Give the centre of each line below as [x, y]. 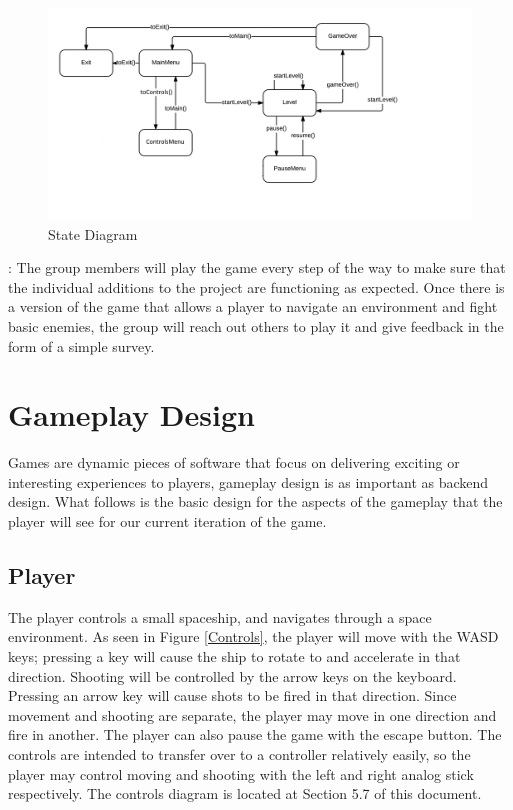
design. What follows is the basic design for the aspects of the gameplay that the [255, 501]
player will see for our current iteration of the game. [167, 521]
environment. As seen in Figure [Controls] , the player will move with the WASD [253, 636]
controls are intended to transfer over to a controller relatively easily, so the [239, 754]
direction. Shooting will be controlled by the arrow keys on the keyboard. [232, 675]
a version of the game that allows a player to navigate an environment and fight [253, 306]
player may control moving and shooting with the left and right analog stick [241, 773]
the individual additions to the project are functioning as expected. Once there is [256, 286]
